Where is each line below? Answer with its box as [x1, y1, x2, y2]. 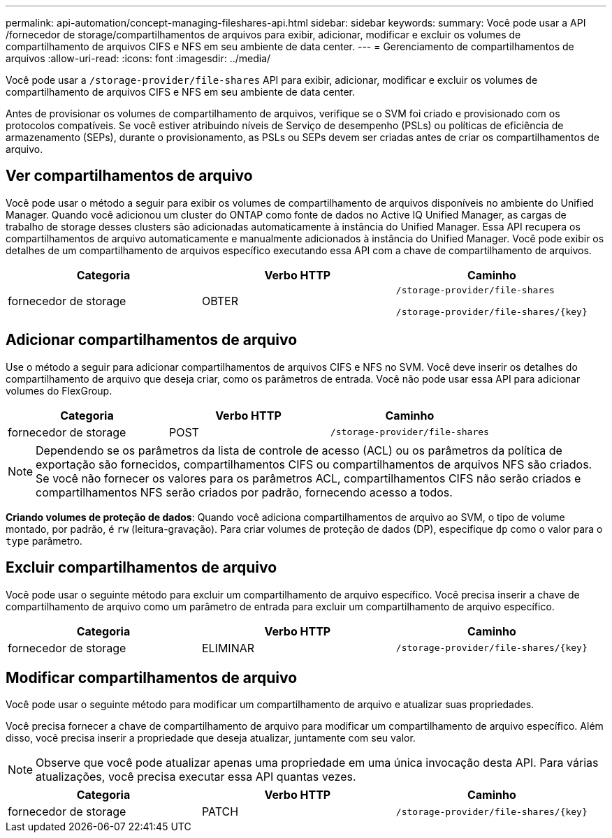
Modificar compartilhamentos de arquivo [6, 668, 298, 686]
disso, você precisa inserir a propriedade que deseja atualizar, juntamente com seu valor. [6, 732, 416, 744]
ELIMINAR [201, 640, 255, 655]
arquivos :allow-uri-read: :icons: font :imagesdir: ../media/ [6, 52, 271, 64]
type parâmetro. [6, 534, 82, 547]
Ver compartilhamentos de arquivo [6, 167, 253, 185]
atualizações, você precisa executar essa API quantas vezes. [36, 770, 356, 784]
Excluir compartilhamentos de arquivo [6, 559, 277, 577]
